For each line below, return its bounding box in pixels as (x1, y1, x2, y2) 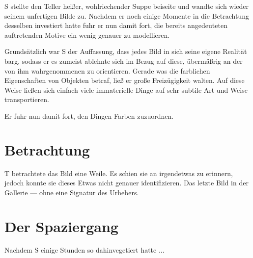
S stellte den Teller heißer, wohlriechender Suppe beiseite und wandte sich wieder (4, 1, 249, 11)
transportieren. (4, 94, 49, 104)
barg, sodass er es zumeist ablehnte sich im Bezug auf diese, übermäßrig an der (4, 55, 243, 66)
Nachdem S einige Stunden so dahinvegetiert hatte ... (4, 244, 165, 255)
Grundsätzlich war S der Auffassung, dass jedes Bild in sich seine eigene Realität (4, 46, 247, 56)
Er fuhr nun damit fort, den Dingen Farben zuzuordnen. (4, 110, 174, 121)
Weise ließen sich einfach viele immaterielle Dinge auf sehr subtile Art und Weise (4, 84, 248, 95)
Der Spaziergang (4, 216, 118, 236)
